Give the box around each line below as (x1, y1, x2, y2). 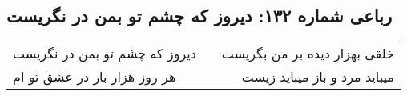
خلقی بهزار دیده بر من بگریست (221, 44, 394, 63)
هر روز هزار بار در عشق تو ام (13, 67, 176, 86)
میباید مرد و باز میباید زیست (241, 67, 394, 86)
